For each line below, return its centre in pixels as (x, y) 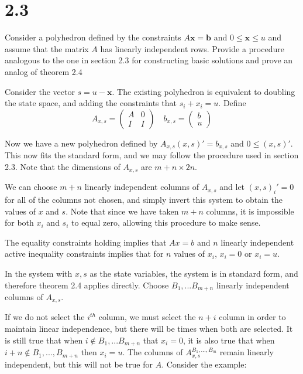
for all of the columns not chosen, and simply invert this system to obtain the (144, 199)
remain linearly (247, 352)
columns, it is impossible (250, 211)
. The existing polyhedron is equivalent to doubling (204, 91)
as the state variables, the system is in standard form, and (194, 273)
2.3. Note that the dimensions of (63, 166)
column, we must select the (147, 317)
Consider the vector (40, 91)
